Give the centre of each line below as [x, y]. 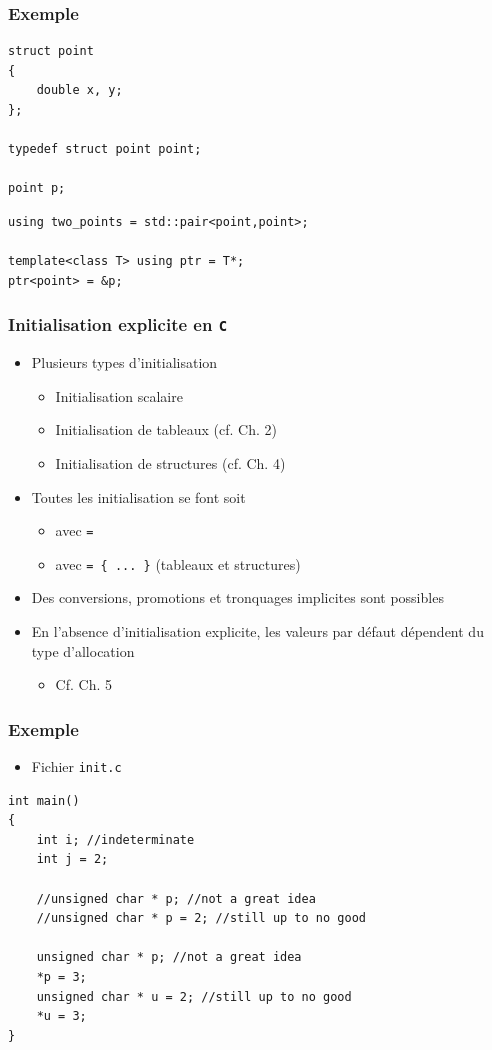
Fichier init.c [76, 766]
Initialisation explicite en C [118, 324]
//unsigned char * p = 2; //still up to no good [201, 918]
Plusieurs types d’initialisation [124, 362]
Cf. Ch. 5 [83, 684]
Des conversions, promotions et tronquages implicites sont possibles [237, 597]
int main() [44, 800]
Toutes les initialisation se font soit [138, 496]
